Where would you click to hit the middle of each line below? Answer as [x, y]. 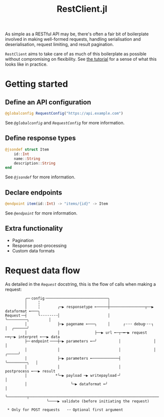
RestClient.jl [82, 9]
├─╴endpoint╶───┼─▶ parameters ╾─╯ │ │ [90, 341]
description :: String [35, 163]
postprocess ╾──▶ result [30, 371]
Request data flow [43, 270]
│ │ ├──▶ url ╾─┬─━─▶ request [86, 332]
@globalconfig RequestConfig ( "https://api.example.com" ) [64, 114]
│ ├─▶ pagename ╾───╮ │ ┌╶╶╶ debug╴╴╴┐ [89, 324]
